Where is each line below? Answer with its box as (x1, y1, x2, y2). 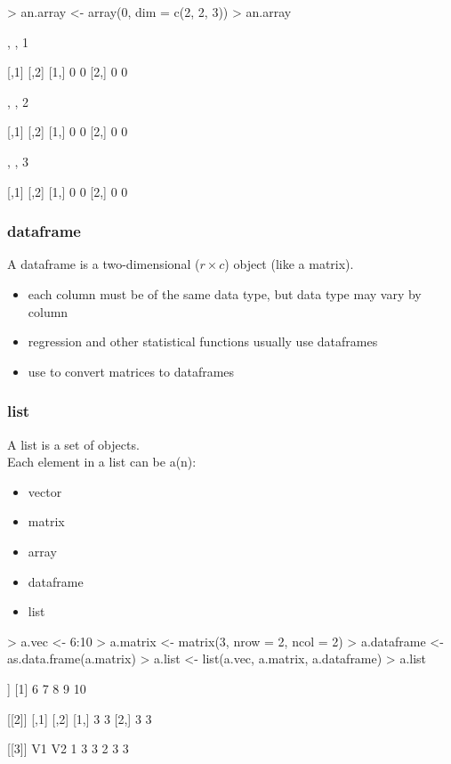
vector (28, 482, 62, 500)
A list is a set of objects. (7, 435, 140, 453)
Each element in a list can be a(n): (7, 452, 197, 471)
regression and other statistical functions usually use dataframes (28, 332, 378, 351)
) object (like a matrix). (224, 255, 354, 273)
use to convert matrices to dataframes (28, 362, 235, 380)
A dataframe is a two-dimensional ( (7, 255, 200, 273)
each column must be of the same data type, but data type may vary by (28, 284, 422, 303)
